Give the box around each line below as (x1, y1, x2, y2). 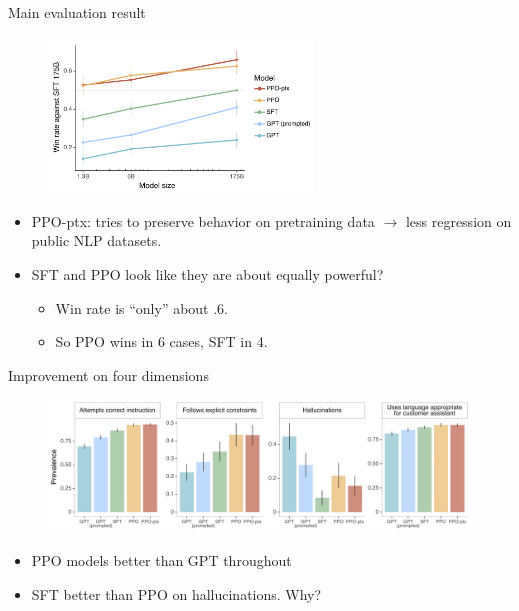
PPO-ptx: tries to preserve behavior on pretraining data (31, 210, 375, 231)
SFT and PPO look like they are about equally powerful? (31, 263, 384, 284)
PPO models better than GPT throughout (31, 550, 292, 571)
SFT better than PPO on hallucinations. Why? (31, 583, 322, 604)
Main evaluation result (8, 2, 146, 22)
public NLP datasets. (31, 230, 162, 251)
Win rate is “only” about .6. (55, 297, 229, 318)
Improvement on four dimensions (8, 364, 209, 385)
